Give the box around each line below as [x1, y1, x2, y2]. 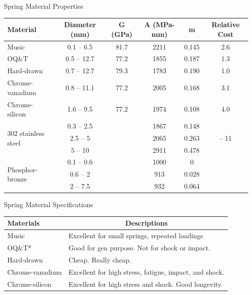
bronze [7, 174, 27, 184]
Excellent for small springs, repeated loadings [68, 230, 203, 241]
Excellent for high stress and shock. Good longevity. [68, 279, 223, 289]
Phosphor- [7, 164, 38, 174]
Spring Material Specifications [4, 199, 93, 210]
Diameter [64, 19, 96, 30]
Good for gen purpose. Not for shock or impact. [68, 243, 210, 253]
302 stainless [7, 128, 45, 138]
